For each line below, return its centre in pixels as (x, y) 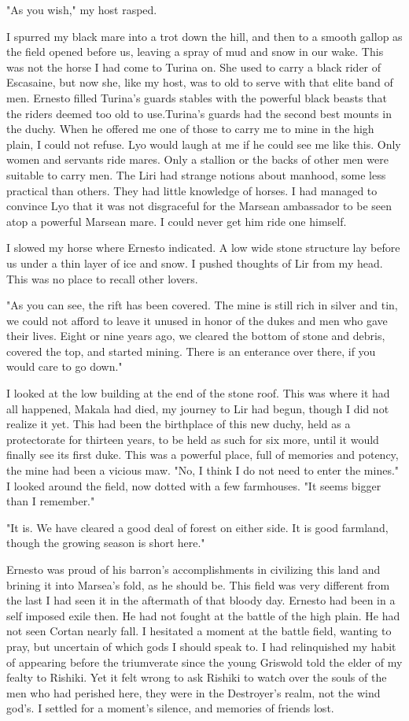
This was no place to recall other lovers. (102, 278)
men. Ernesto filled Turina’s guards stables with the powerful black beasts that (197, 97)
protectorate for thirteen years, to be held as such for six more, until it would (193, 439)
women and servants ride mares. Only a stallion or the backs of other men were (197, 159)
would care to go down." (64, 366)
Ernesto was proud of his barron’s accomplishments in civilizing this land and (193, 569)
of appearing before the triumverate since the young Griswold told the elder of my (204, 662)
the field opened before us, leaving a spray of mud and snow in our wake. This (195, 52)
